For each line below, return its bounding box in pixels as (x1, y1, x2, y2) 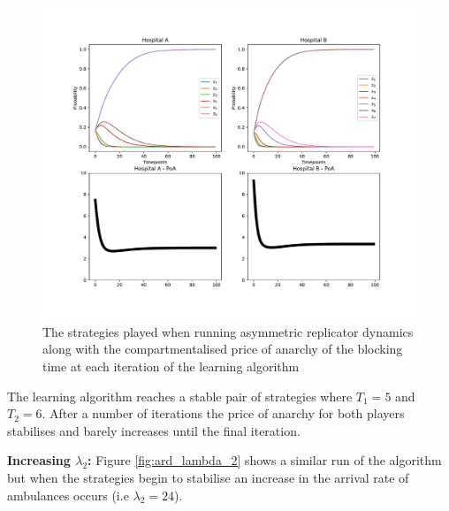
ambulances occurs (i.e (7, 485, 129, 504)
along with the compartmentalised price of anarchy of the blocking (42, 339, 403, 358)
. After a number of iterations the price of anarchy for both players (42, 404, 405, 423)
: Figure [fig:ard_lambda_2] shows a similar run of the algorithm (88, 451, 442, 469)
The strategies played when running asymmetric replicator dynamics (42, 322, 414, 340)
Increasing (7, 451, 71, 469)
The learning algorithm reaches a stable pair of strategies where (7, 386, 353, 405)
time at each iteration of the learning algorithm (42, 356, 300, 375)
